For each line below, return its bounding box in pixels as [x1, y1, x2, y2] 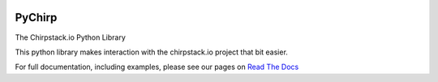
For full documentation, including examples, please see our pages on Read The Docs [15, 62, 299, 72]
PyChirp [15, 11, 58, 24]
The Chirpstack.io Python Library [15, 32, 126, 42]
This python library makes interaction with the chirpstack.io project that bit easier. [15, 47, 288, 57]
